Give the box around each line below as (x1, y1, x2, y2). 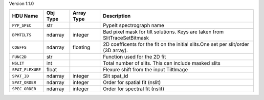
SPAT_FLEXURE (12, 67, 41, 72)
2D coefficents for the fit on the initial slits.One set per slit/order (103, 41, 249, 48)
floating (72, 44, 90, 51)
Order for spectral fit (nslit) (103, 85, 165, 92)
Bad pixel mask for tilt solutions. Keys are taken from (103, 28, 224, 35)
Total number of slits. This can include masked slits (103, 60, 221, 67)
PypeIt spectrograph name (103, 22, 165, 29)
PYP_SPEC (12, 22, 32, 28)
